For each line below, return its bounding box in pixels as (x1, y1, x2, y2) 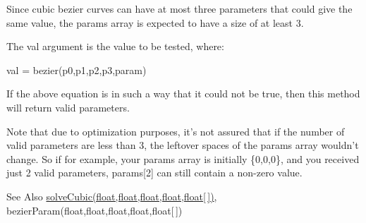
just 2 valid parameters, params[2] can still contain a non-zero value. (6, 165, 303, 180)
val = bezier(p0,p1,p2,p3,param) (6, 62, 147, 77)
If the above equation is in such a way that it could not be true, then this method (6, 86, 360, 101)
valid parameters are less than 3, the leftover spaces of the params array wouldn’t (6, 138, 359, 152)
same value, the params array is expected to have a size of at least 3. (6, 15, 304, 30)
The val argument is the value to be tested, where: (6, 39, 224, 54)
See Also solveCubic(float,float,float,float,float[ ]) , (6, 188, 217, 203)
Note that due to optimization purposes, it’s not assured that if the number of (6, 123, 345, 138)
